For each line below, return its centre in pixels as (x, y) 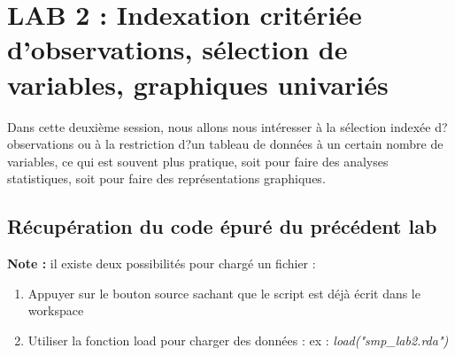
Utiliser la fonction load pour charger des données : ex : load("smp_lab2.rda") (238, 340)
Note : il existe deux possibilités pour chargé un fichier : (162, 263)
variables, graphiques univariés (198, 84)
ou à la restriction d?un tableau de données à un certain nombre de (260, 144)
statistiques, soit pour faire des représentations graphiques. (166, 178)
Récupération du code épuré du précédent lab (222, 226)
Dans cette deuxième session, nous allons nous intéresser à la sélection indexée (219, 126)
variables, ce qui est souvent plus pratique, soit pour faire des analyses (198, 161)
